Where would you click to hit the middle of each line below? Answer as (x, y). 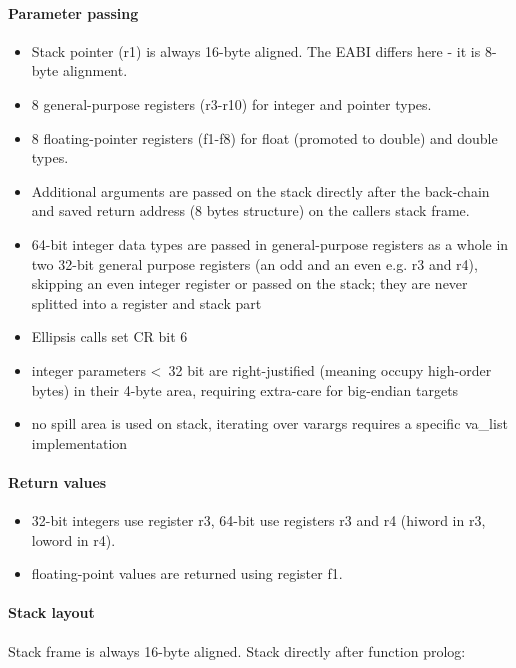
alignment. (95, 70)
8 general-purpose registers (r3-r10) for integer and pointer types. (231, 103)
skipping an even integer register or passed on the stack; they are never (249, 283)
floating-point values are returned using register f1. (187, 573)
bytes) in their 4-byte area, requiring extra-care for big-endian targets (245, 389)
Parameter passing (73, 12)
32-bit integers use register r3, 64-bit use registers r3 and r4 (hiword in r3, (258, 520)
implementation (79, 442)
